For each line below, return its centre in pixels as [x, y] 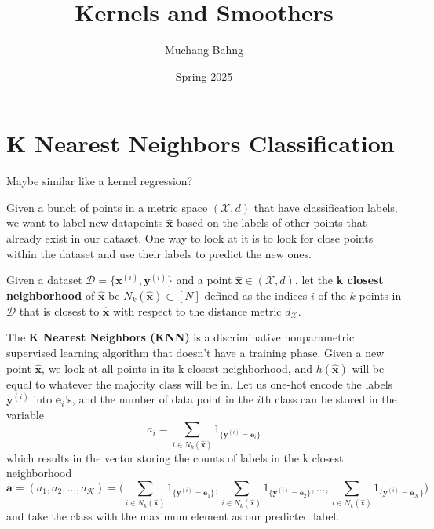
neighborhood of [51, 295]
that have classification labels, [326, 207]
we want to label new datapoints [85, 223]
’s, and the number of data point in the [159, 399]
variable [25, 414]
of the [332, 295]
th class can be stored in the [329, 399]
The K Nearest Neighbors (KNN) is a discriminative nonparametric [181, 337]
